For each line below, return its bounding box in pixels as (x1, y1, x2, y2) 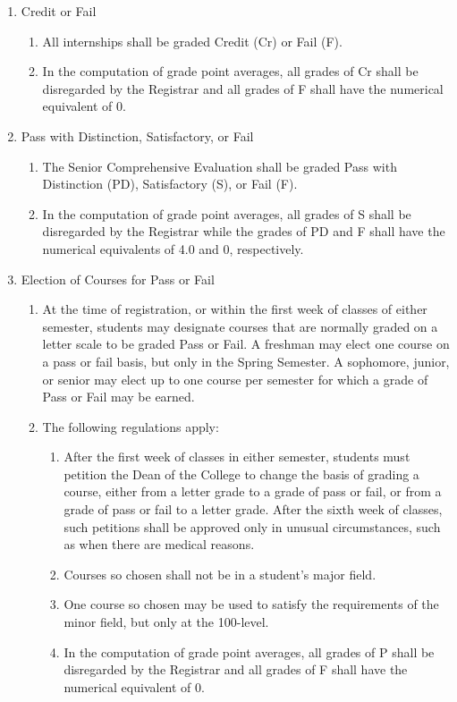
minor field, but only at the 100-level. (63, 613, 269, 631)
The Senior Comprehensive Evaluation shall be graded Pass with (42, 156, 397, 175)
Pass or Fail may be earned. (42, 387, 195, 406)
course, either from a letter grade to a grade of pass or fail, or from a (63, 482, 442, 501)
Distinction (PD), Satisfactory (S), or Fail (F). (42, 174, 298, 193)
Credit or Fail (21, 2, 97, 20)
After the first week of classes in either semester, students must (63, 447, 410, 466)
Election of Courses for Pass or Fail (21, 269, 215, 288)
